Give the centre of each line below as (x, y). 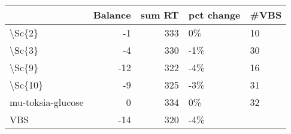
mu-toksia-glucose (47, 102)
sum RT (160, 15)
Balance (112, 15)
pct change (214, 15)
